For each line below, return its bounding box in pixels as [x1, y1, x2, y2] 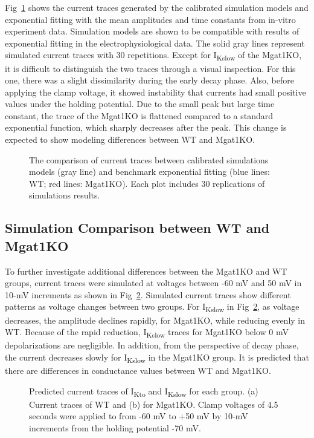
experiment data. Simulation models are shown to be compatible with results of [5, 25, 300, 38]
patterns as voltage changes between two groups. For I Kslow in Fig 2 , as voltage [5, 300, 300, 315]
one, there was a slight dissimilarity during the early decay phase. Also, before [5, 74, 294, 87]
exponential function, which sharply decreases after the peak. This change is [5, 121, 287, 134]
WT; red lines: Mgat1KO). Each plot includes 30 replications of [29, 177, 265, 189]
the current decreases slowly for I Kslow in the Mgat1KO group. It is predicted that [5, 350, 309, 365]
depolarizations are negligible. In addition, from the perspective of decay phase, [5, 339, 299, 351]
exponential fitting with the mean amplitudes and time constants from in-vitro [5, 13, 296, 25]
